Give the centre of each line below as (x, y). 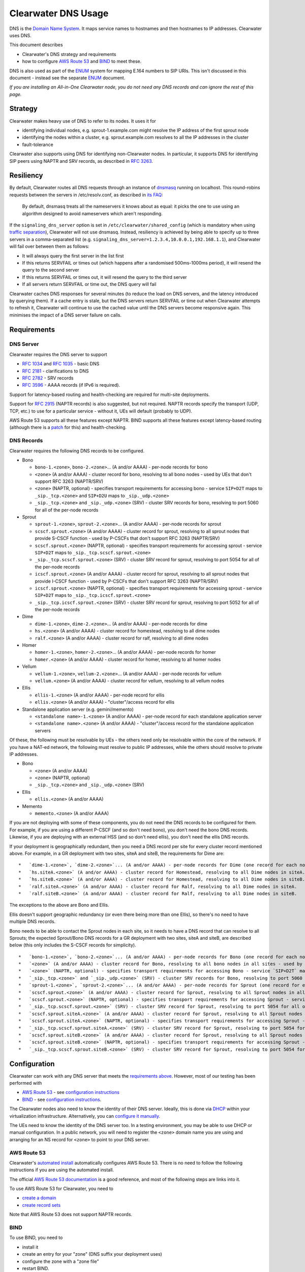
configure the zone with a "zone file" (60, 1261)
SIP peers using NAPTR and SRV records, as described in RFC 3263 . (81, 161)
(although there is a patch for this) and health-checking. (68, 427)
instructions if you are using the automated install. (62, 1170)
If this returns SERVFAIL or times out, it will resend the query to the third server (105, 277)
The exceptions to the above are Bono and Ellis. (59, 905)
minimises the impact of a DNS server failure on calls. (66, 315)
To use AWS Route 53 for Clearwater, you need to (62, 1189)
